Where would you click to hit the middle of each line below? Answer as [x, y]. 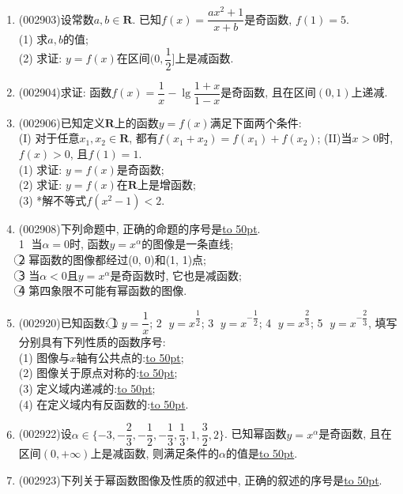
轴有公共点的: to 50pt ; [130, 357]
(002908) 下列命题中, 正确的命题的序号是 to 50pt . [139, 228]
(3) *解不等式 [53, 200]
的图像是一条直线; [188, 244]
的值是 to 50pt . [262, 453]
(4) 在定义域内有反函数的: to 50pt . [104, 403]
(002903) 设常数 [56, 19]
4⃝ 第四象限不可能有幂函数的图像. [103, 290]
